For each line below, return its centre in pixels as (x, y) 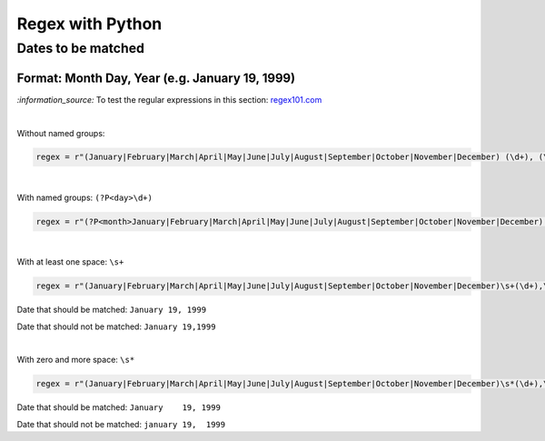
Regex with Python (89, 24)
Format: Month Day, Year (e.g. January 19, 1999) (156, 78)
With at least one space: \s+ (70, 262)
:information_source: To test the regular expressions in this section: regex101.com (169, 99)
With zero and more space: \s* (76, 360)
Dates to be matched (81, 48)
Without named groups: (61, 133)
